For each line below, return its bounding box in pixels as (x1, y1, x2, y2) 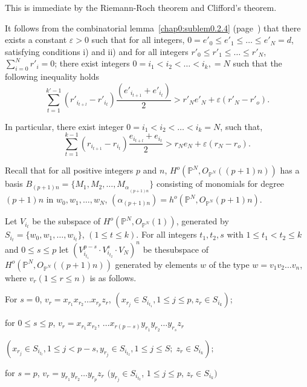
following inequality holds (5, 70, 100, 83)
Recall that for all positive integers (5, 164, 134, 177)
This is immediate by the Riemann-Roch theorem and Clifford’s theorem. (5, 1, 277, 13)
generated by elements (115, 258, 198, 270)
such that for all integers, (91, 33, 185, 46)
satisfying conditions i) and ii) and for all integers (5, 45, 189, 57)
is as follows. (89, 271, 137, 284)
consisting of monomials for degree (157, 177, 285, 190)
